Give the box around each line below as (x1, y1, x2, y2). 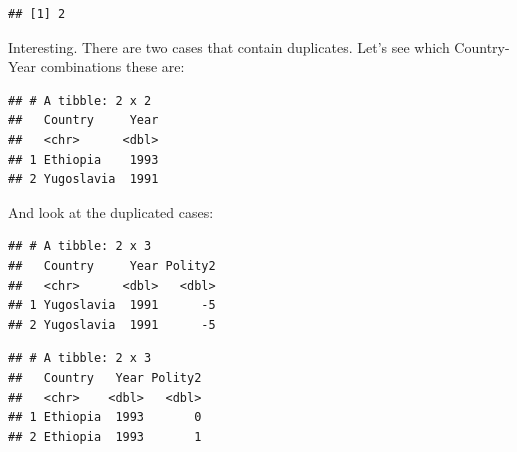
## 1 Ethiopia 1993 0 (8, 410, 202, 425)
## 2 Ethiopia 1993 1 (8, 429, 202, 444)
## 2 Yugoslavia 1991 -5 (8, 317, 216, 332)
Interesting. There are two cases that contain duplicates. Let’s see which (8, 36, 450, 57)
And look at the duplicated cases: (8, 201, 214, 222)
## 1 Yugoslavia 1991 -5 (8, 298, 216, 313)
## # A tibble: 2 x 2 (8, 93, 152, 108)
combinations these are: (40, 56, 185, 77)
